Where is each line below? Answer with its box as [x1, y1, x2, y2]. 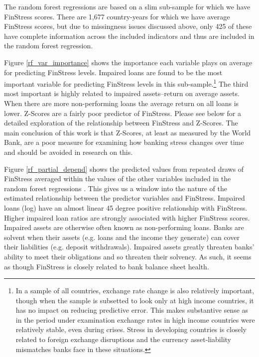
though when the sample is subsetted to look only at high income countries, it [15, 295, 254, 305]
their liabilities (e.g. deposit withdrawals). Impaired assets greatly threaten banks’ [4, 241, 255, 252]
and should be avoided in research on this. [4, 146, 133, 157]
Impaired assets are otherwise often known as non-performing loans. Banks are [4, 222, 244, 233]
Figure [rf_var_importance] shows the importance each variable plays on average [4, 57, 253, 67]
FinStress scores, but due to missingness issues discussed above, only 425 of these [4, 21, 252, 31]
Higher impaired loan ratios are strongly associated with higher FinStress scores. [4, 212, 250, 223]
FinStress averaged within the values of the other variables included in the [4, 173, 231, 184]
